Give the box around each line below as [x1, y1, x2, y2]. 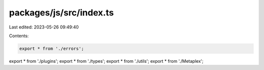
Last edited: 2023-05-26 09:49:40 [9, 24, 79, 30]
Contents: [9, 33, 29, 39]
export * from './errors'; [19, 46, 84, 51]
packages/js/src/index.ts [9, 7, 114, 18]
